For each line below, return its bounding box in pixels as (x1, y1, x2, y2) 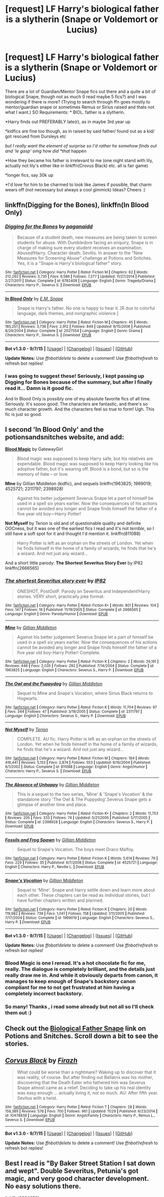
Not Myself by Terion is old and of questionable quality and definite (5, 520, 141, 526)
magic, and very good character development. (5, 1175, 149, 1183)
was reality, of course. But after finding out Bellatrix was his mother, (17, 1074, 154, 1080)
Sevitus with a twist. (17, 1095, 58, 1101)
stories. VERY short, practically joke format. (17, 594, 105, 599)
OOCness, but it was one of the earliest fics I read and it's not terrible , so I (5, 525, 154, 531)
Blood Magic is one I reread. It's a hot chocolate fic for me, (5, 959, 145, 966)
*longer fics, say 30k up (5, 172, 54, 178)
